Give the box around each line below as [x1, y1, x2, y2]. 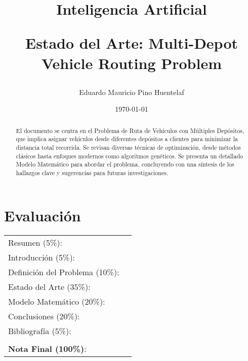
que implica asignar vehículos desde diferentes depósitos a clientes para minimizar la [16, 135, 238, 143]
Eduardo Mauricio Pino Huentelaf [79, 86, 184, 97]
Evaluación [4, 205, 81, 225]
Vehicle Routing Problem [41, 52, 222, 73]
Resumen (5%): [8, 236, 62, 248]
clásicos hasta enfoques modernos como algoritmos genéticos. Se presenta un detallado [16, 151, 243, 160]
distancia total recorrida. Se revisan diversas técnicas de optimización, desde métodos [16, 143, 241, 152]
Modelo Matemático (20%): [8, 295, 105, 307]
